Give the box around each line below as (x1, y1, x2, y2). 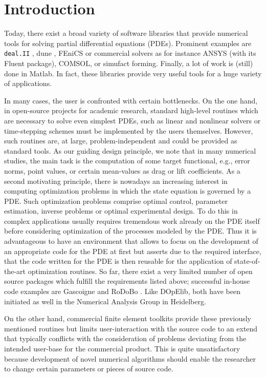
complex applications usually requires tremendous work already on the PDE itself (4, 215, 260, 226)
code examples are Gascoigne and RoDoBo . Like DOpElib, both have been (4, 286, 240, 297)
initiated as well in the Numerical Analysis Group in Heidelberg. (4, 296, 206, 306)
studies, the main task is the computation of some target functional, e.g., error (4, 155, 250, 166)
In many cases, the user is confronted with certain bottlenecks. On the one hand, (4, 95, 258, 106)
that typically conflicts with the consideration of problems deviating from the (4, 333, 247, 344)
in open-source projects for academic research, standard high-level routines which (4, 105, 258, 116)
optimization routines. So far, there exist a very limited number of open (28, 265, 253, 276)
